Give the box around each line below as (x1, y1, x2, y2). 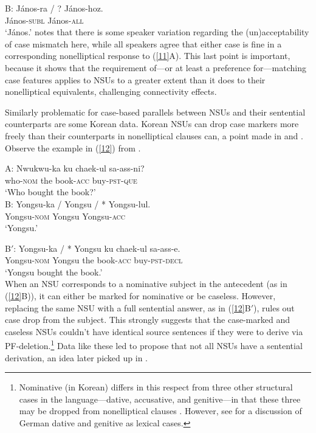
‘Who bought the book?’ (5, 185, 96, 198)
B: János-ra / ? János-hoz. (5, 2, 103, 14)
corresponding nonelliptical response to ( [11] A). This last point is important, (5, 49, 290, 62)
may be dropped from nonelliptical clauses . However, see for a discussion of (19, 404, 302, 417)
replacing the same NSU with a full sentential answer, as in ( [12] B (5, 301, 251, 314)
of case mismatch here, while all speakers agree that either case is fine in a (5, 37, 282, 50)
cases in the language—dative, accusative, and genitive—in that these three (19, 392, 301, 405)
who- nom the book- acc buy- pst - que (5, 173, 137, 186)
